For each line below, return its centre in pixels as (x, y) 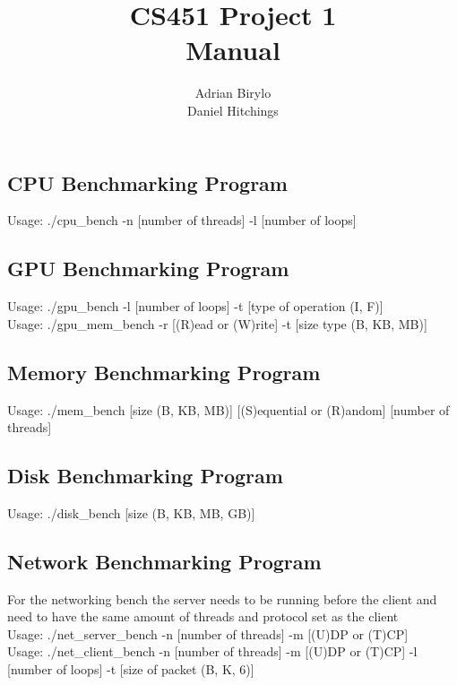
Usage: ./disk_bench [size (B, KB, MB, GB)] (131, 512)
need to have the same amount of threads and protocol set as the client (203, 616)
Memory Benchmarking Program (164, 372)
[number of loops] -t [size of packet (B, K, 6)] (131, 669)
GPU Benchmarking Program (148, 269)
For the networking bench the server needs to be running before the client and (222, 598)
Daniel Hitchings (233, 110)
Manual (233, 50)
